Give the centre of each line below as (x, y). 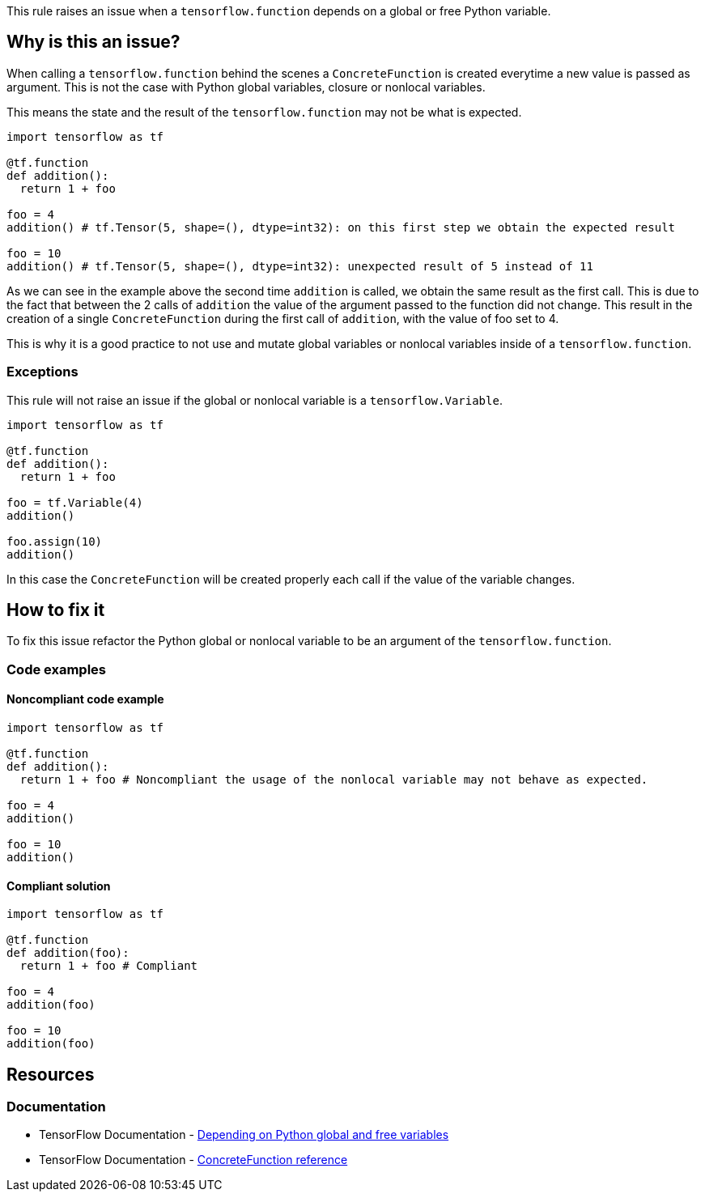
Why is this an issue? (93, 42)
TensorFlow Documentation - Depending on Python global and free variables (244, 1135)
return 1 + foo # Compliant (109, 966)
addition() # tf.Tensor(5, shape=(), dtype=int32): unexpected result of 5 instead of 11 (300, 266)
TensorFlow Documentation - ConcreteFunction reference (193, 1160)
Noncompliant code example (85, 699)
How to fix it (56, 610)
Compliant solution (59, 886)
